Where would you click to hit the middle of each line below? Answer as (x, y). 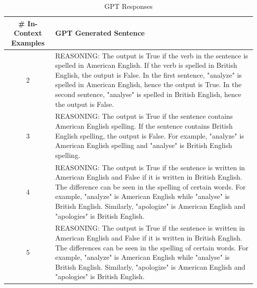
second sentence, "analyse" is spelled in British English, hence (148, 94)
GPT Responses (128, 6)
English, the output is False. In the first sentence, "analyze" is (149, 74)
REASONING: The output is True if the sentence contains (144, 116)
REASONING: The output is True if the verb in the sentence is (151, 55)
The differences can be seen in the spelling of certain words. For (152, 247)
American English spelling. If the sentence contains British (144, 126)
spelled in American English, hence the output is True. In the (148, 84)
